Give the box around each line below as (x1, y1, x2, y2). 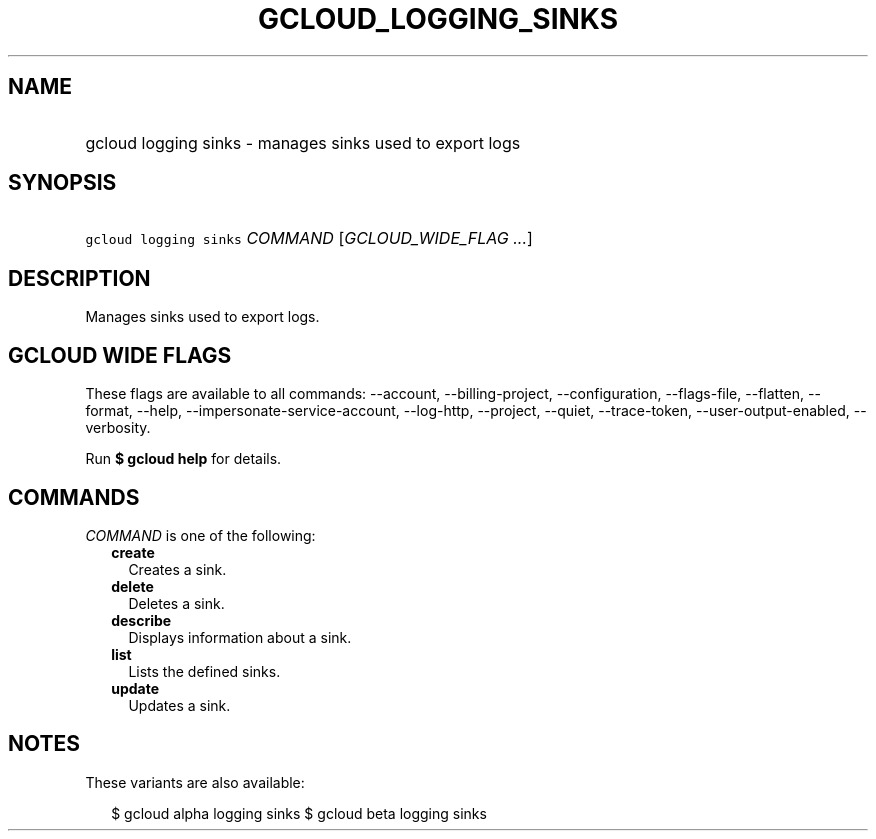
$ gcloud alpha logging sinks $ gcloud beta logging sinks (111, 804, 487, 822)
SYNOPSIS (8, 170, 117, 196)
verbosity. (85, 419, 151, 437)
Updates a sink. (128, 696, 231, 714)
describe (111, 611, 172, 629)
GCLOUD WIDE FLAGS (8, 342, 232, 368)
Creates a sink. (128, 560, 227, 578)
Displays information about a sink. (128, 628, 352, 646)
